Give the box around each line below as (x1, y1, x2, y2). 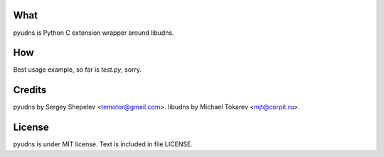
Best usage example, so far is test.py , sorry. (13, 65, 142, 74)
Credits (13, 84, 47, 96)
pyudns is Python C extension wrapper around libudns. (13, 28, 174, 37)
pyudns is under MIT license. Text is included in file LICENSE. (13, 140, 193, 148)
